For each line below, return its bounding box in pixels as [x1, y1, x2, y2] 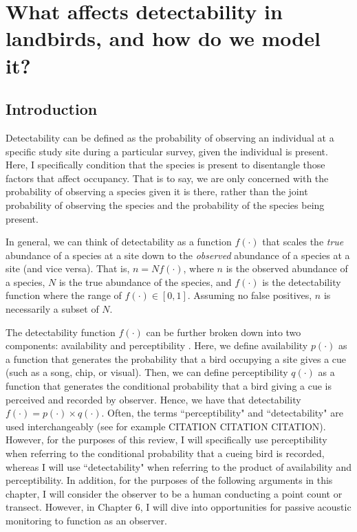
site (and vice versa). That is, [6, 261, 130, 276]
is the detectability [262, 274, 341, 289]
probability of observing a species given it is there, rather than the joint [6, 184, 308, 199]
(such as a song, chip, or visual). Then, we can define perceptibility [6, 365, 288, 379]
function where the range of [6, 288, 122, 302]
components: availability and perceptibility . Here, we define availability [6, 338, 308, 353]
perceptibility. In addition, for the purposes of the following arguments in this [6, 473, 333, 487]
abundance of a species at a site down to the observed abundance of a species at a [6, 247, 350, 262]
